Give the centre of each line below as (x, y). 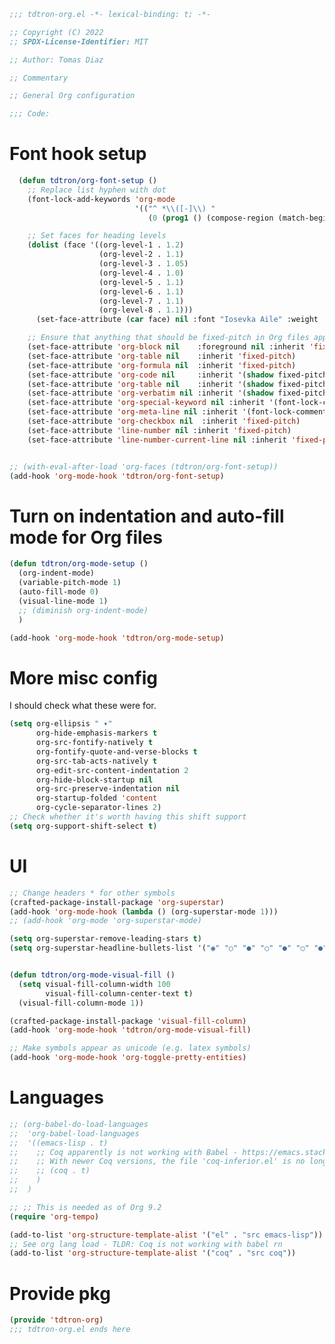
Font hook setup (78, 154)
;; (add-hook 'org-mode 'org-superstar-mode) (105, 921)
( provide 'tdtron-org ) (56, 1320)
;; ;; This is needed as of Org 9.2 (85, 1207)
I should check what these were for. (83, 706)
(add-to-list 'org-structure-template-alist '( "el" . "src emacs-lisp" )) (166, 1235)
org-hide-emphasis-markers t (96, 733)
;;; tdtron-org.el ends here (70, 1330)
